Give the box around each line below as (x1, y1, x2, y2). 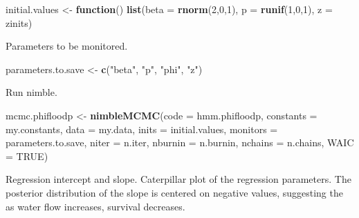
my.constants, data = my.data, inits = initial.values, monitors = (6, 121, 278, 136)
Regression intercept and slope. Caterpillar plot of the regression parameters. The (6, 172, 351, 186)
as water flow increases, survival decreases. (6, 199, 185, 213)
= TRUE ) (6, 148, 48, 163)
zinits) (6, 15, 33, 30)
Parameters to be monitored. (6, 39, 128, 53)
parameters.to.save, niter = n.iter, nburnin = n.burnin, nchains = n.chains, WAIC (6, 135, 354, 150)
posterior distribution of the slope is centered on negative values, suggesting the (6, 185, 343, 199)
